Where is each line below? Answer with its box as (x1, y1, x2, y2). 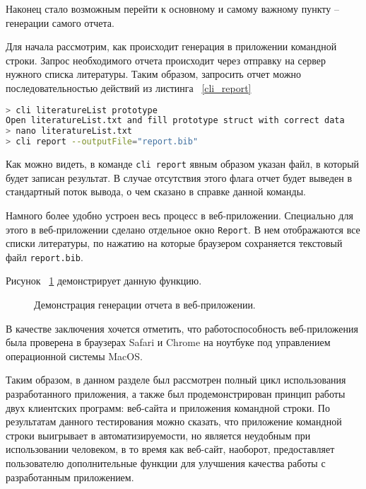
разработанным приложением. (6, 469, 134, 484)
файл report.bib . (6, 249, 83, 264)
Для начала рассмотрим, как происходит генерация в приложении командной (6, 39, 337, 54)
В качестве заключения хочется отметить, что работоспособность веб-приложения (6, 321, 358, 335)
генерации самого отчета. (6, 15, 114, 30)
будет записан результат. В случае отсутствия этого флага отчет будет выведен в (6, 170, 353, 185)
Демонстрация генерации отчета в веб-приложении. (34, 297, 256, 311)
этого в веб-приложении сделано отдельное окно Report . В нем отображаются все (6, 222, 360, 236)
